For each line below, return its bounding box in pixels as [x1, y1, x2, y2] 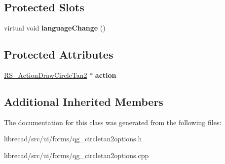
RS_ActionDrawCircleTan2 [4, 70, 87, 80]
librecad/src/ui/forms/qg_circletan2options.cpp [4, 150, 149, 160]
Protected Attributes [4, 47, 113, 62]
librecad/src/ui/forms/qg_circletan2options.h [4, 133, 142, 144]
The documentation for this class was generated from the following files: [4, 117, 222, 127]
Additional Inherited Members [4, 94, 163, 109]
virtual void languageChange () [4, 23, 106, 33]
